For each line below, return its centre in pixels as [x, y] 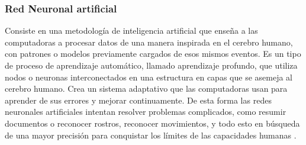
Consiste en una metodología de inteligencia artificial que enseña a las [131, 30]
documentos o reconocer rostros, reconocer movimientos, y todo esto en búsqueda [152, 123]
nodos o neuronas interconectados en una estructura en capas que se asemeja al [149, 77]
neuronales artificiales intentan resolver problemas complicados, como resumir [146, 112]
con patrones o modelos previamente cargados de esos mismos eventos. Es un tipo [153, 54]
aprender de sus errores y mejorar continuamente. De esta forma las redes [138, 100]
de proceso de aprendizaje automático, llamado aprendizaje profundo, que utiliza [151, 65]
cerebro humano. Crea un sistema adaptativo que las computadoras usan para [146, 88]
